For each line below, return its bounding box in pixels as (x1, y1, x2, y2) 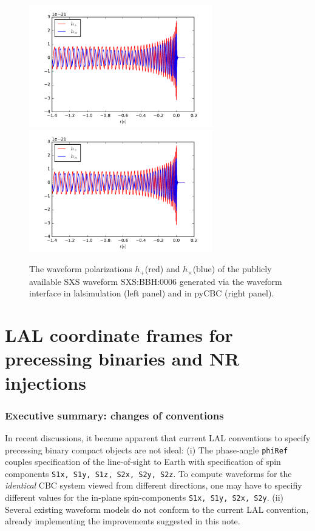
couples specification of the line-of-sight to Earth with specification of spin (5, 455, 281, 468)
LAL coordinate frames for (5, 322, 233, 347)
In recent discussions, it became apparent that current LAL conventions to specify (5, 431, 311, 444)
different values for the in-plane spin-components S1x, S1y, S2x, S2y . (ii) (5, 491, 283, 504)
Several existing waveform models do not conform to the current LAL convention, (5, 503, 309, 515)
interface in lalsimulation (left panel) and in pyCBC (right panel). (29, 287, 274, 299)
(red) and (144, 262, 180, 275)
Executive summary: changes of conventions (5, 407, 224, 422)
